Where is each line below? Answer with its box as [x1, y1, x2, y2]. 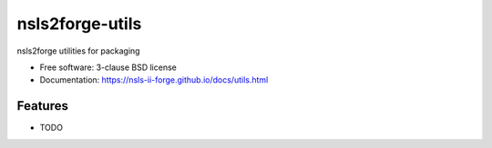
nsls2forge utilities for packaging [16, 45, 140, 56]
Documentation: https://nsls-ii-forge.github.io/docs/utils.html [39, 74, 269, 85]
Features [16, 98, 68, 113]
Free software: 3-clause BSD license [39, 62, 177, 73]
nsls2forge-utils [16, 14, 142, 34]
